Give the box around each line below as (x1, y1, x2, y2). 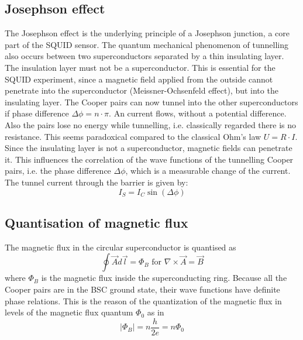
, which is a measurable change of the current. (125, 164, 291, 177)
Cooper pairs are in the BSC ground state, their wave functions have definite (5, 283, 280, 295)
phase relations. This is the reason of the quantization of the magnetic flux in (5, 294, 282, 307)
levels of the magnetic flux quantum (5, 306, 133, 318)
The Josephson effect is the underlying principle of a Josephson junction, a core (5, 27, 290, 39)
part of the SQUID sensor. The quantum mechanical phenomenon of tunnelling (5, 38, 289, 50)
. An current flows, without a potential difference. (109, 107, 287, 119)
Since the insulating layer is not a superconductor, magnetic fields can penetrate (5, 142, 292, 154)
